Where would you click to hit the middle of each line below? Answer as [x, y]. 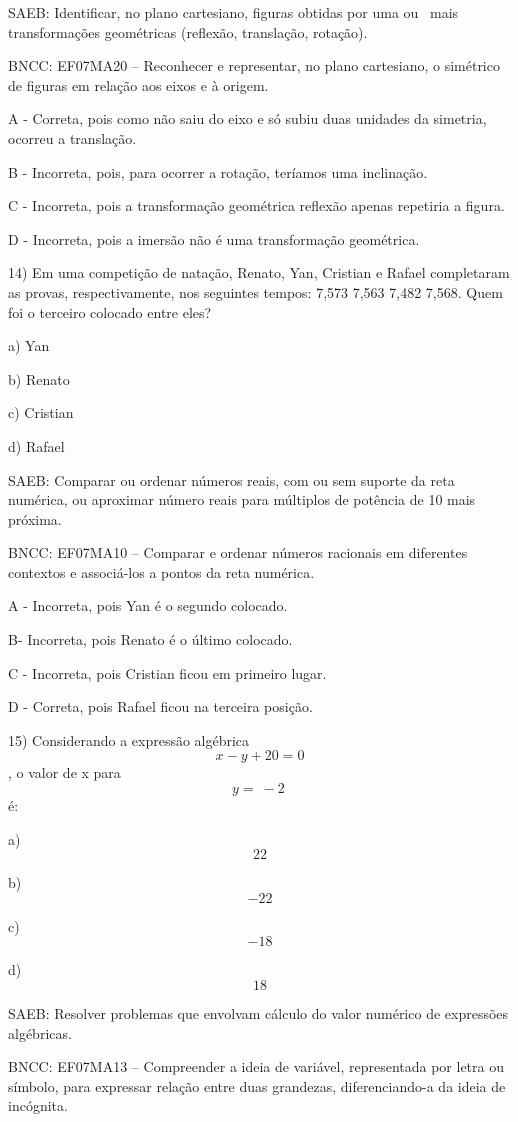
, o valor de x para [64, 772]
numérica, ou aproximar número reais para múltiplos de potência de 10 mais [242, 499]
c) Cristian [41, 412]
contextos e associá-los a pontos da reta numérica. [161, 571]
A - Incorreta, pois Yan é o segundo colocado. [148, 605]
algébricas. [40, 1032]
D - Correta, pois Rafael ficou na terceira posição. [160, 706]
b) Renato [39, 378]
